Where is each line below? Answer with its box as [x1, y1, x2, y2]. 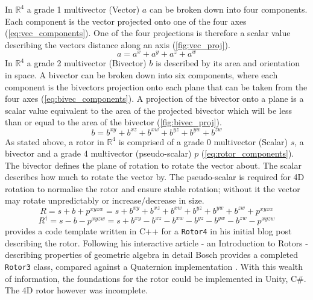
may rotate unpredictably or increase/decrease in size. [5, 194, 204, 207]
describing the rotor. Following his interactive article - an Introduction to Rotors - [5, 236, 308, 249]
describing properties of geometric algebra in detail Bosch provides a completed [5, 248, 299, 261]
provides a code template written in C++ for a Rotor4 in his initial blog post [5, 225, 292, 237]
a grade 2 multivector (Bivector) [27, 57, 147, 69]
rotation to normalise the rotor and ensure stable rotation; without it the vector [5, 182, 300, 195]
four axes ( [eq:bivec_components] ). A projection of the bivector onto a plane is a [5, 92, 304, 105]
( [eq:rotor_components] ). [201, 147, 294, 160]
